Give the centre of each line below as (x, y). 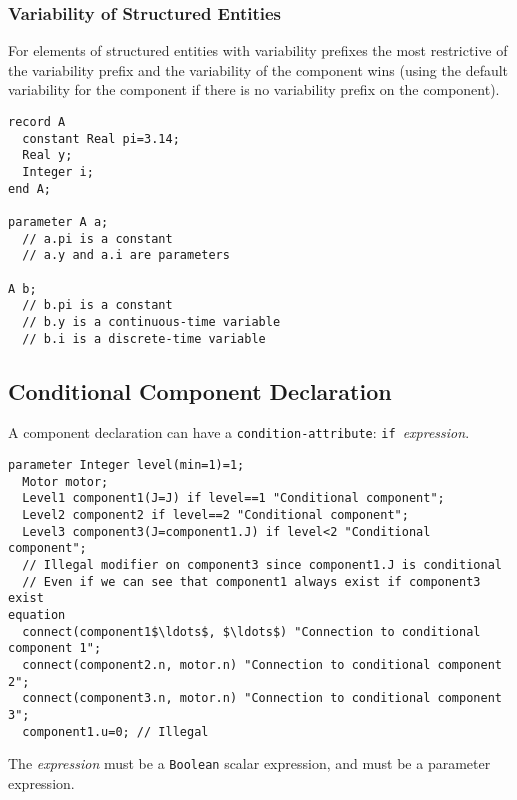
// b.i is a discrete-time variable (144, 338)
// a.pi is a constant (97, 238)
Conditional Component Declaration (200, 390)
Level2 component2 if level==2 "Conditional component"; (215, 515)
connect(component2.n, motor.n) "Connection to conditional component (262, 664)
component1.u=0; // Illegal (115, 731)
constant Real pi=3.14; (101, 138)
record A (37, 122)
